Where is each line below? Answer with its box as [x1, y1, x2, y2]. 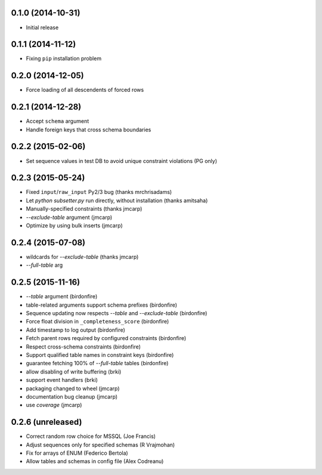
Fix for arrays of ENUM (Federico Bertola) [26, 449, 128, 457]
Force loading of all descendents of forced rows [26, 87, 144, 94]
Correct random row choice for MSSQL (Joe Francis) [26, 433, 156, 440]
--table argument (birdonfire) [26, 293, 98, 300]
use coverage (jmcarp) [26, 402, 82, 409]
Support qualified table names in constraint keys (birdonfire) [26, 351, 174, 358]
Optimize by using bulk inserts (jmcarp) [26, 222, 123, 229]
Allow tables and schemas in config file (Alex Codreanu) [26, 458, 164, 465]
